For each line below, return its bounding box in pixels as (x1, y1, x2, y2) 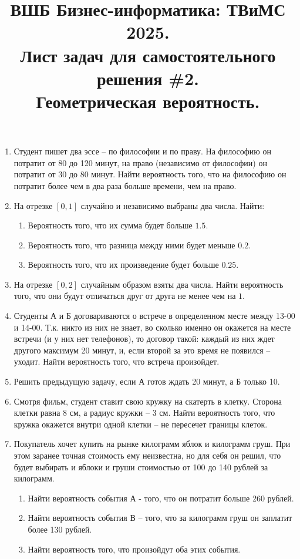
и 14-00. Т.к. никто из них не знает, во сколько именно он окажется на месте (14, 321, 291, 333)
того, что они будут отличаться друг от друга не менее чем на (14, 289, 236, 302)
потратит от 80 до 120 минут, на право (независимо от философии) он (14, 156, 267, 169)
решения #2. (96, 66, 200, 90)
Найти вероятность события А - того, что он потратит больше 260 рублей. (28, 491, 294, 504)
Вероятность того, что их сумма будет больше (28, 219, 193, 231)
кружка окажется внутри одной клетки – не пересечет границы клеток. (14, 417, 268, 430)
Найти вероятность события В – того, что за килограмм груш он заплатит (28, 511, 292, 524)
